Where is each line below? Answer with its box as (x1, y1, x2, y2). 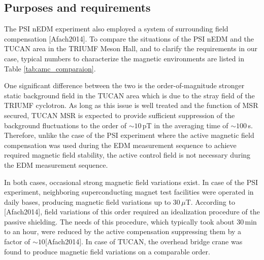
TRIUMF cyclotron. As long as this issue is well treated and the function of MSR (4, 100, 258, 110)
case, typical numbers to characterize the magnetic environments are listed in (4, 53, 244, 63)
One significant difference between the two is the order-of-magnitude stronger (4, 80, 245, 91)
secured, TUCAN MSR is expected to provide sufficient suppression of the (4, 109, 235, 120)
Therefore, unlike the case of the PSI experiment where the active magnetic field (4, 130, 254, 140)
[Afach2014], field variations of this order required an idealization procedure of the (4, 206, 260, 217)
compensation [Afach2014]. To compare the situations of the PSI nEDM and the (4, 33, 254, 44)
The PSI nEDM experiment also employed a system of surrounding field (4, 23, 228, 34)
